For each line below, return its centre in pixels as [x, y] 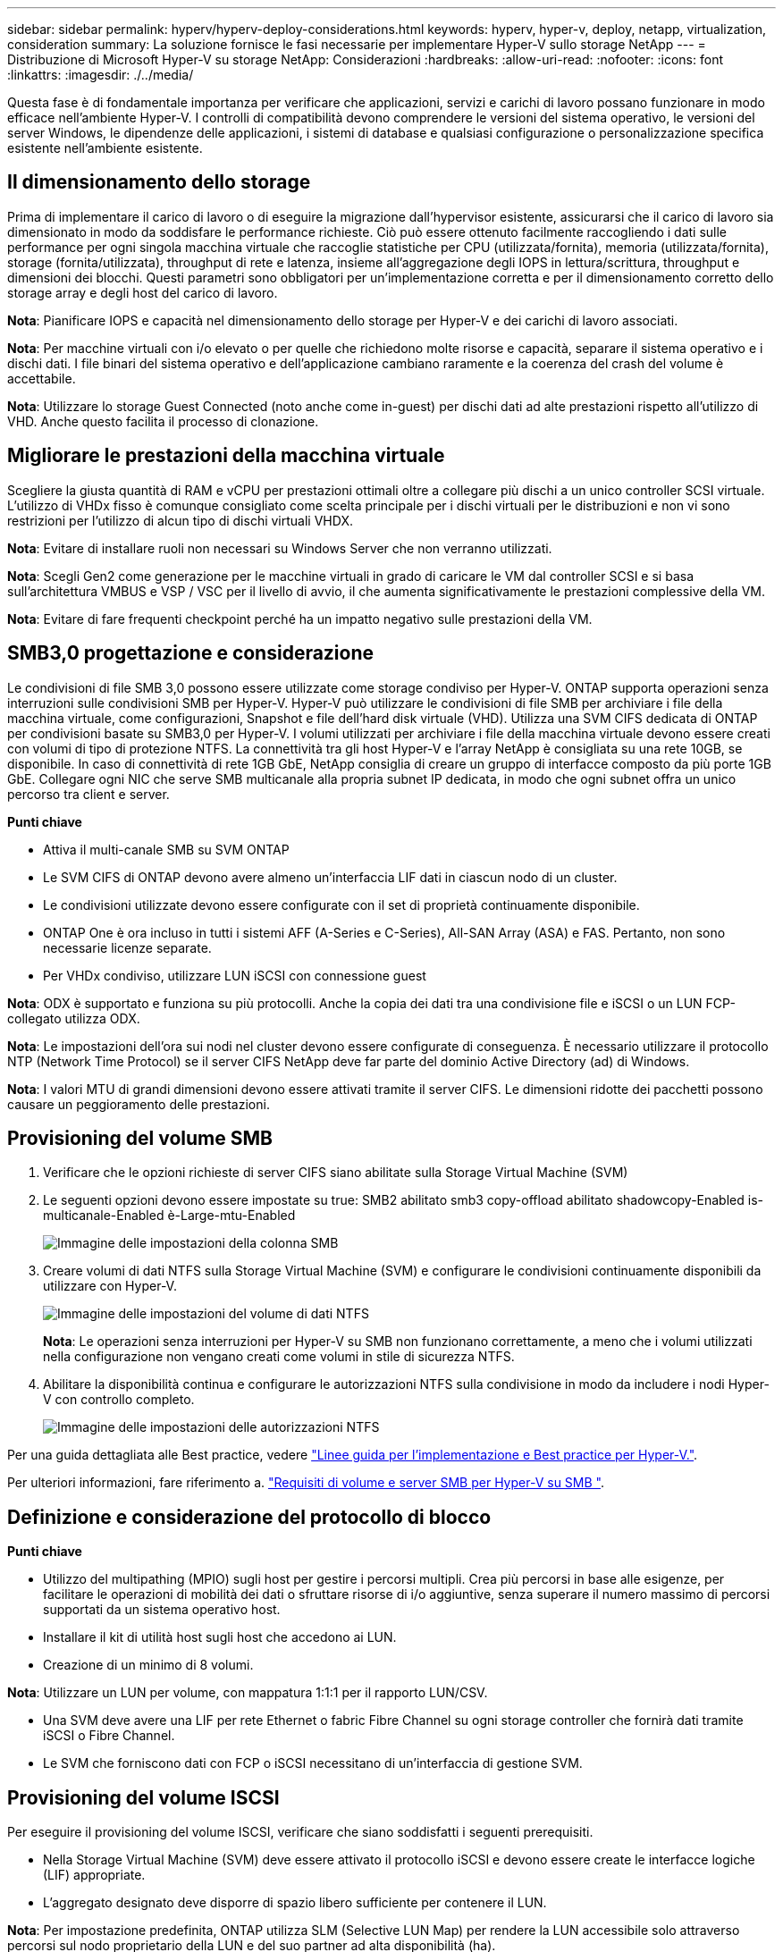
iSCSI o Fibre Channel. [109, 1736]
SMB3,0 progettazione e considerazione [191, 653]
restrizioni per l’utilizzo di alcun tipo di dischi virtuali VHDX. [180, 520]
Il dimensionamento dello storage [159, 182]
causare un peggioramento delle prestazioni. [139, 1104]
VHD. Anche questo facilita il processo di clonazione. [163, 421]
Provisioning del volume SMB [140, 1138]
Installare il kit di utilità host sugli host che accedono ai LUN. [220, 1637]
